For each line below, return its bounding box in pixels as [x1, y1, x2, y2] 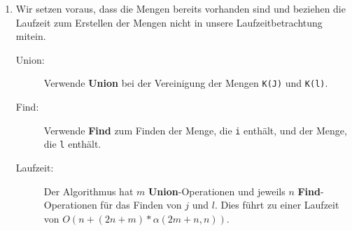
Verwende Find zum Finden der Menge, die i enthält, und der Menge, [43, 122, 347, 137]
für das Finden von [100, 197, 182, 212]
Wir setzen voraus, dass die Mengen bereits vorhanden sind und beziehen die [15, 1, 346, 15]
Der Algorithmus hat [43, 183, 134, 198]
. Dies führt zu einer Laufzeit [214, 197, 339, 212]
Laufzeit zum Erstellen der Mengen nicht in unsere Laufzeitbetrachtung [15, 15, 323, 29]
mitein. [15, 29, 46, 43]
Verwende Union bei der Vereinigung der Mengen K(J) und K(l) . [43, 76, 328, 90]
